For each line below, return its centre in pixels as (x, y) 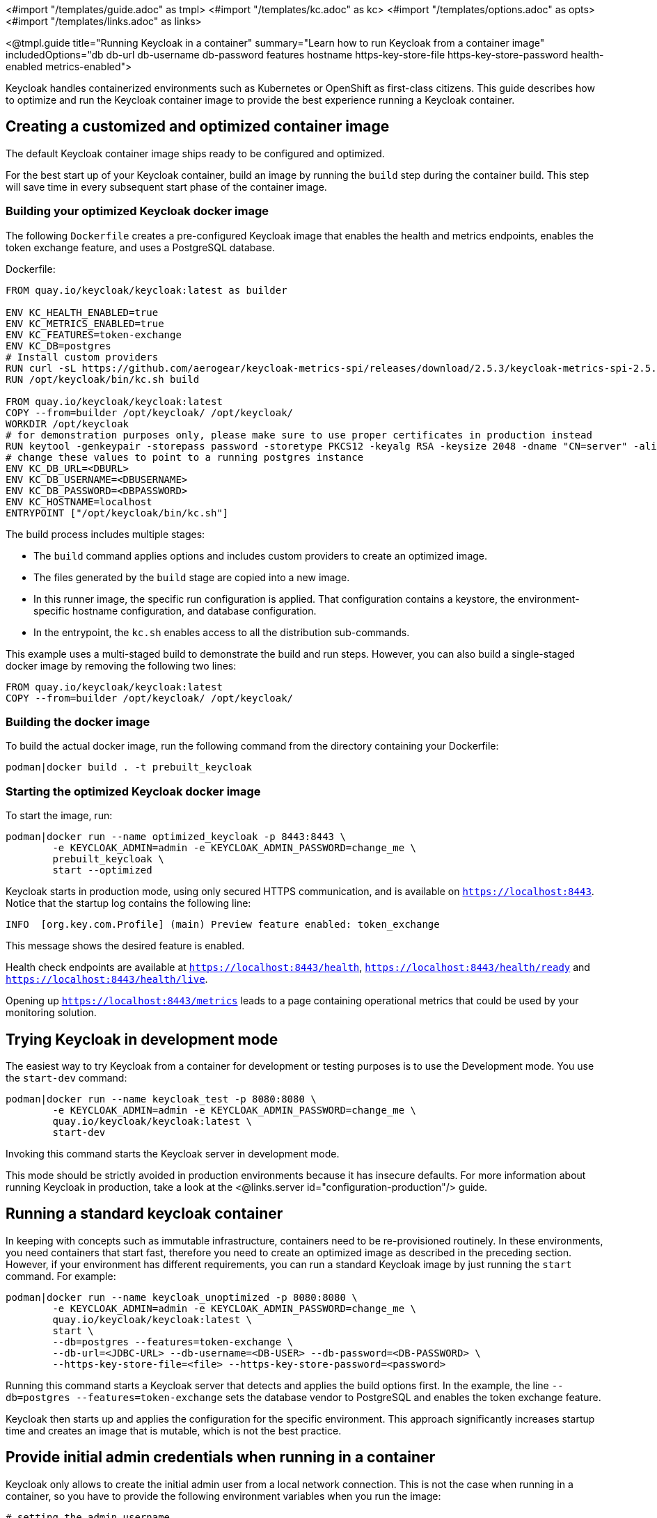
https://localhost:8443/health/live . (107, 979)
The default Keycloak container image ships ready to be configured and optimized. (195, 153)
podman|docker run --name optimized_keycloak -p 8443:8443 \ (176, 837)
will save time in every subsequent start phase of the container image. (166, 187)
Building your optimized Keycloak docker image (137, 211)
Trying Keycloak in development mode (142, 1039)
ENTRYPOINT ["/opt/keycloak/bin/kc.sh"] (117, 513)
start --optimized (102, 870)
